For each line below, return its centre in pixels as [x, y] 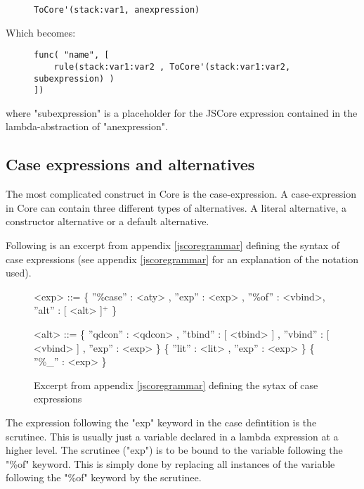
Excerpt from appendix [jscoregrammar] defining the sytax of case [176, 385]
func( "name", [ [72, 55]
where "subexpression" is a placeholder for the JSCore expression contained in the [182, 112]
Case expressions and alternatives [130, 164]
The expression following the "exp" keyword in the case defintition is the [161, 422]
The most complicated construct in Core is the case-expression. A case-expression [181, 194]
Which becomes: [41, 32]
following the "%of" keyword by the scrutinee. [104, 477]
